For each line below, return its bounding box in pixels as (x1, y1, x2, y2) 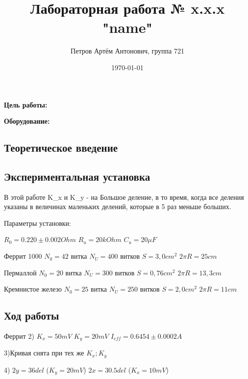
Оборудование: (4, 116, 50, 126)
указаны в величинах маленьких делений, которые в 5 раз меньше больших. (4, 201, 231, 212)
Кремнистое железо (4, 284, 62, 294)
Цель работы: (4, 99, 48, 109)
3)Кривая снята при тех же (4, 348, 84, 358)
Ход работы (4, 308, 59, 323)
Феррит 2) (4, 331, 34, 341)
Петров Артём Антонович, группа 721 (71, 46, 184, 56)
